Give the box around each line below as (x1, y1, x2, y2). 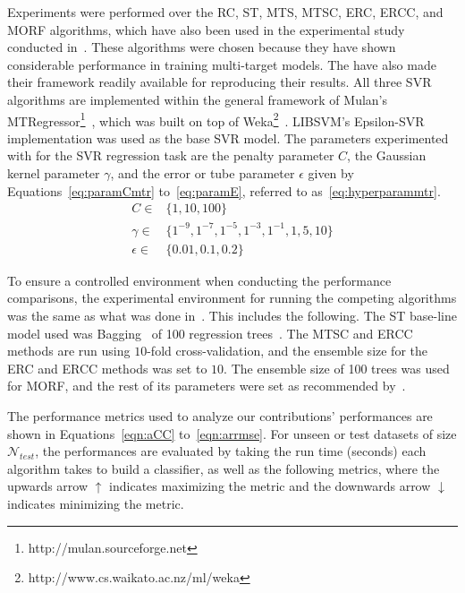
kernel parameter (7, 164, 100, 182)
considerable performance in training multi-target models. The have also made (7, 55, 436, 73)
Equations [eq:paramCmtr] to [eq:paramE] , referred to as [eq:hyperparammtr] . (7, 181, 441, 200)
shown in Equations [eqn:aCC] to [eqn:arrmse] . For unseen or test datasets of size (7, 424, 457, 443)
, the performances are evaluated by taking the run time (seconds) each (35, 442, 427, 460)
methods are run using (7, 341, 131, 360)
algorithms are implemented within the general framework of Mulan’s (7, 90, 388, 108)
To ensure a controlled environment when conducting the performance (7, 271, 392, 289)
